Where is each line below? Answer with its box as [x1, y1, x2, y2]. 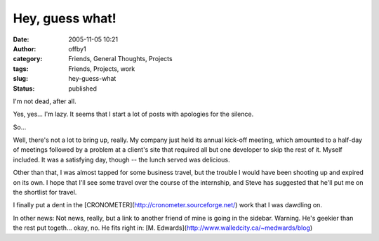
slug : [13, 74, 28, 83]
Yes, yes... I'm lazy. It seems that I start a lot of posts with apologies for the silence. [13, 110, 254, 119]
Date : [13, 35, 29, 44]
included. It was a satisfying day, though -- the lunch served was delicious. [13, 155, 231, 164]
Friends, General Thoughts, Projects [68, 55, 173, 63]
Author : [13, 44, 36, 53]
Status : [13, 84, 35, 93]
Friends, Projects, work [68, 64, 135, 73]
